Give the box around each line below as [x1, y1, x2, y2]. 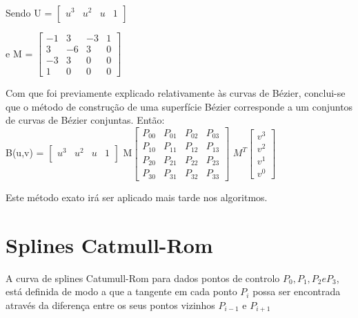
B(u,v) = [6, 145, 44, 160]
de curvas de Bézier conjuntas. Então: [6, 113, 165, 127]
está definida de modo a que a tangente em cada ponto [6, 284, 237, 299]
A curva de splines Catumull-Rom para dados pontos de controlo [6, 270, 280, 285]
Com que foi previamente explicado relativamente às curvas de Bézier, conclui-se [6, 86, 346, 100]
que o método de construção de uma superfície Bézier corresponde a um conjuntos [6, 99, 353, 113]
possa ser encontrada [252, 284, 341, 299]
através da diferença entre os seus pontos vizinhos [6, 297, 215, 312]
